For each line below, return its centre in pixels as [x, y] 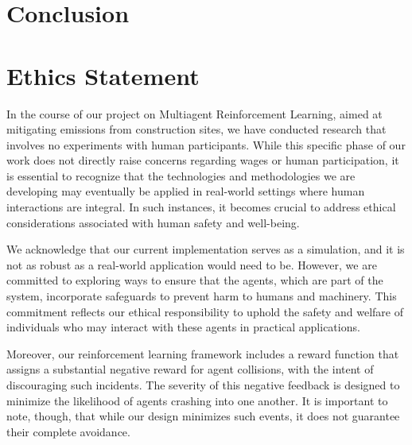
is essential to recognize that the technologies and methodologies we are [181, 175]
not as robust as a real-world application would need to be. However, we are [192, 264]
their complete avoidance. [68, 431]
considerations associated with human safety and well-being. [153, 222]
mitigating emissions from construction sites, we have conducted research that [196, 129]
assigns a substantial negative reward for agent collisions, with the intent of [190, 369]
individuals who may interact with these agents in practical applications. [183, 327]
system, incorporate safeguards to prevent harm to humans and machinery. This [202, 296]
